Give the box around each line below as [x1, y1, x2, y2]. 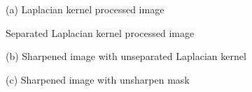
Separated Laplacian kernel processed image [6, 25, 195, 40]
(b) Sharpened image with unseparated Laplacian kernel [6, 49, 246, 63]
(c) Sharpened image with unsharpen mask [6, 72, 190, 86]
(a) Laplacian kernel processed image [6, 2, 164, 16]
